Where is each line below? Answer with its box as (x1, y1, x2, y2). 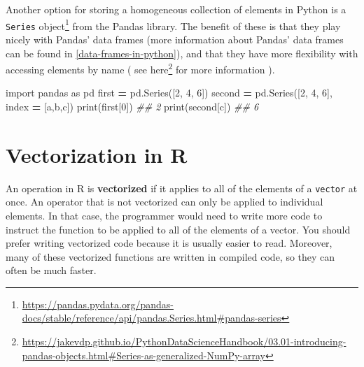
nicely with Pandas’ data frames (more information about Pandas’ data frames (6, 31, 344, 46)
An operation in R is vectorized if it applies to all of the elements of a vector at (6, 180, 358, 195)
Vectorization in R (6, 140, 188, 168)
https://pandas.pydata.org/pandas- (22, 296, 174, 311)
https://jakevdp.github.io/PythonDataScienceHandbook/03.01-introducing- (22, 334, 346, 349)
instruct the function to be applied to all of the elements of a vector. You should (6, 222, 351, 236)
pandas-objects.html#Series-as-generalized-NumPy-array (22, 347, 265, 362)
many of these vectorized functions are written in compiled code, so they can (6, 249, 335, 264)
